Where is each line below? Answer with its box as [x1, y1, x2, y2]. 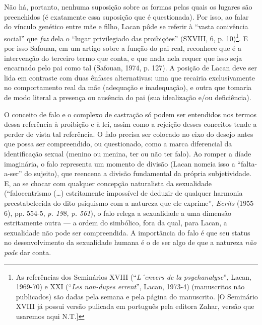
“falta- [237, 158, 257, 169]
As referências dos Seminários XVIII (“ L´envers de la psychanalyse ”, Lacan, [16, 271, 251, 282]
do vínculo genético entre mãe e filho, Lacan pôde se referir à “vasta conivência [4, 21, 248, 32]
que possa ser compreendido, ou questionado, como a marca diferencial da [4, 138, 232, 149]
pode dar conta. [4, 247, 51, 257]
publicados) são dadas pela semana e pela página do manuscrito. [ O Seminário [16, 291, 258, 301]
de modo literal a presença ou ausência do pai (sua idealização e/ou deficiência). [4, 92, 251, 102]
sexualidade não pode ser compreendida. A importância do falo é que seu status [4, 227, 250, 237]
